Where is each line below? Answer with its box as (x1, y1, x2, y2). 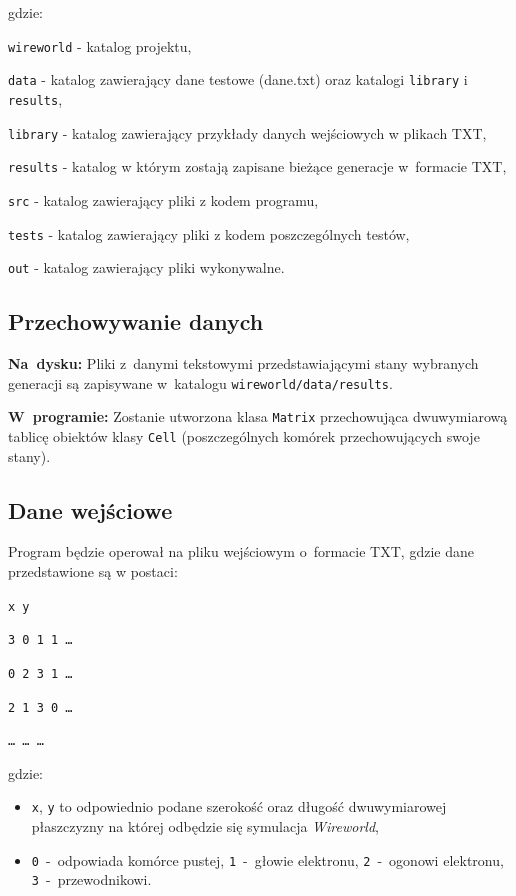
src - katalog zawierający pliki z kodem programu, (8, 189, 319, 210)
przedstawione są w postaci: (8, 561, 178, 581)
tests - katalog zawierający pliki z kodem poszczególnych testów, (8, 223, 410, 244)
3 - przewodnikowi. (31, 869, 152, 890)
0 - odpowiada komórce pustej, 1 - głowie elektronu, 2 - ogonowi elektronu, (31, 849, 504, 870)
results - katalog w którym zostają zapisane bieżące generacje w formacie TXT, (8, 156, 507, 177)
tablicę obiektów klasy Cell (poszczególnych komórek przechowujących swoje (8, 425, 480, 446)
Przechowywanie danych (8, 306, 264, 337)
